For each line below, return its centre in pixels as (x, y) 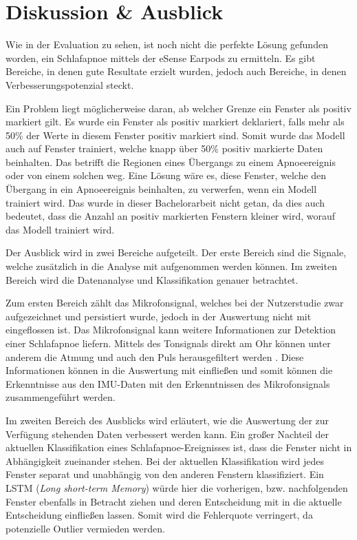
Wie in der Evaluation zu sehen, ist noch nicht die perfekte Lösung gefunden (167, 44)
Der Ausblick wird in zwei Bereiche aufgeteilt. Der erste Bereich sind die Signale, (176, 252)
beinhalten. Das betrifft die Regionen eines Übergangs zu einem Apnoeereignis (171, 162)
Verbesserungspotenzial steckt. (70, 84)
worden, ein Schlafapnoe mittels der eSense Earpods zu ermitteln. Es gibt (161, 58)
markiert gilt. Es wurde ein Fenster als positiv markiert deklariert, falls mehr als (175, 122)
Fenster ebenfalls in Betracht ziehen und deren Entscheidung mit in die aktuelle (174, 501)
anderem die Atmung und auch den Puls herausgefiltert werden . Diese (155, 356)
